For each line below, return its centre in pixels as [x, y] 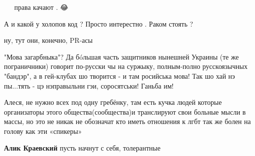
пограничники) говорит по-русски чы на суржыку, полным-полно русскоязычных [126, 66]
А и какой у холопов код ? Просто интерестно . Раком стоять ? [99, 23]
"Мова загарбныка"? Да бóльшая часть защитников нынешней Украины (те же [121, 56]
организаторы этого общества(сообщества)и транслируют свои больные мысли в [125, 111]
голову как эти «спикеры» [43, 131]
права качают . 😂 [41, 7]
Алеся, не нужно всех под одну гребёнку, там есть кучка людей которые [113, 102]
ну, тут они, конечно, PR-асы [48, 40]
